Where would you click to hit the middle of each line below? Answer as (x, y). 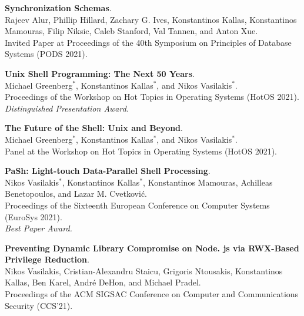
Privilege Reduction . (47, 259)
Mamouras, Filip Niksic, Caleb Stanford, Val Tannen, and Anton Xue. (131, 31)
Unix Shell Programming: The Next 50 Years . (100, 73)
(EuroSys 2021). (34, 216)
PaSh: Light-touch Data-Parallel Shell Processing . (108, 171)
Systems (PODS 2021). (46, 54)
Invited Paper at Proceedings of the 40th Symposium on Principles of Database (148, 42)
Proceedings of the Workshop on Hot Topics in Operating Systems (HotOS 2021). (152, 97)
